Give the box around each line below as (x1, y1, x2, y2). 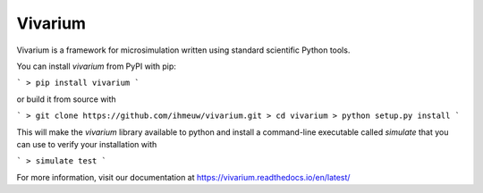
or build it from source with (16, 94, 116, 105)
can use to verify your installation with (16, 138, 157, 149)
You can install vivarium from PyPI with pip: (16, 61, 176, 71)
